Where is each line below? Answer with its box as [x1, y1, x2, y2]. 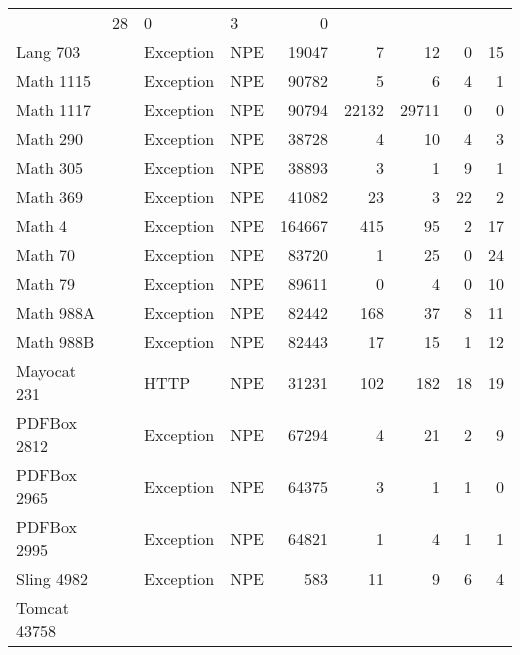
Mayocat [16, 359, 77, 382]
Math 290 [16, 127, 84, 150]
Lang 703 [16, 40, 81, 63]
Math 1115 [16, 69, 92, 92]
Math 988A [16, 301, 96, 324]
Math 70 [16, 243, 76, 266]
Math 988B [16, 330, 95, 353]
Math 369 [16, 185, 84, 208]
